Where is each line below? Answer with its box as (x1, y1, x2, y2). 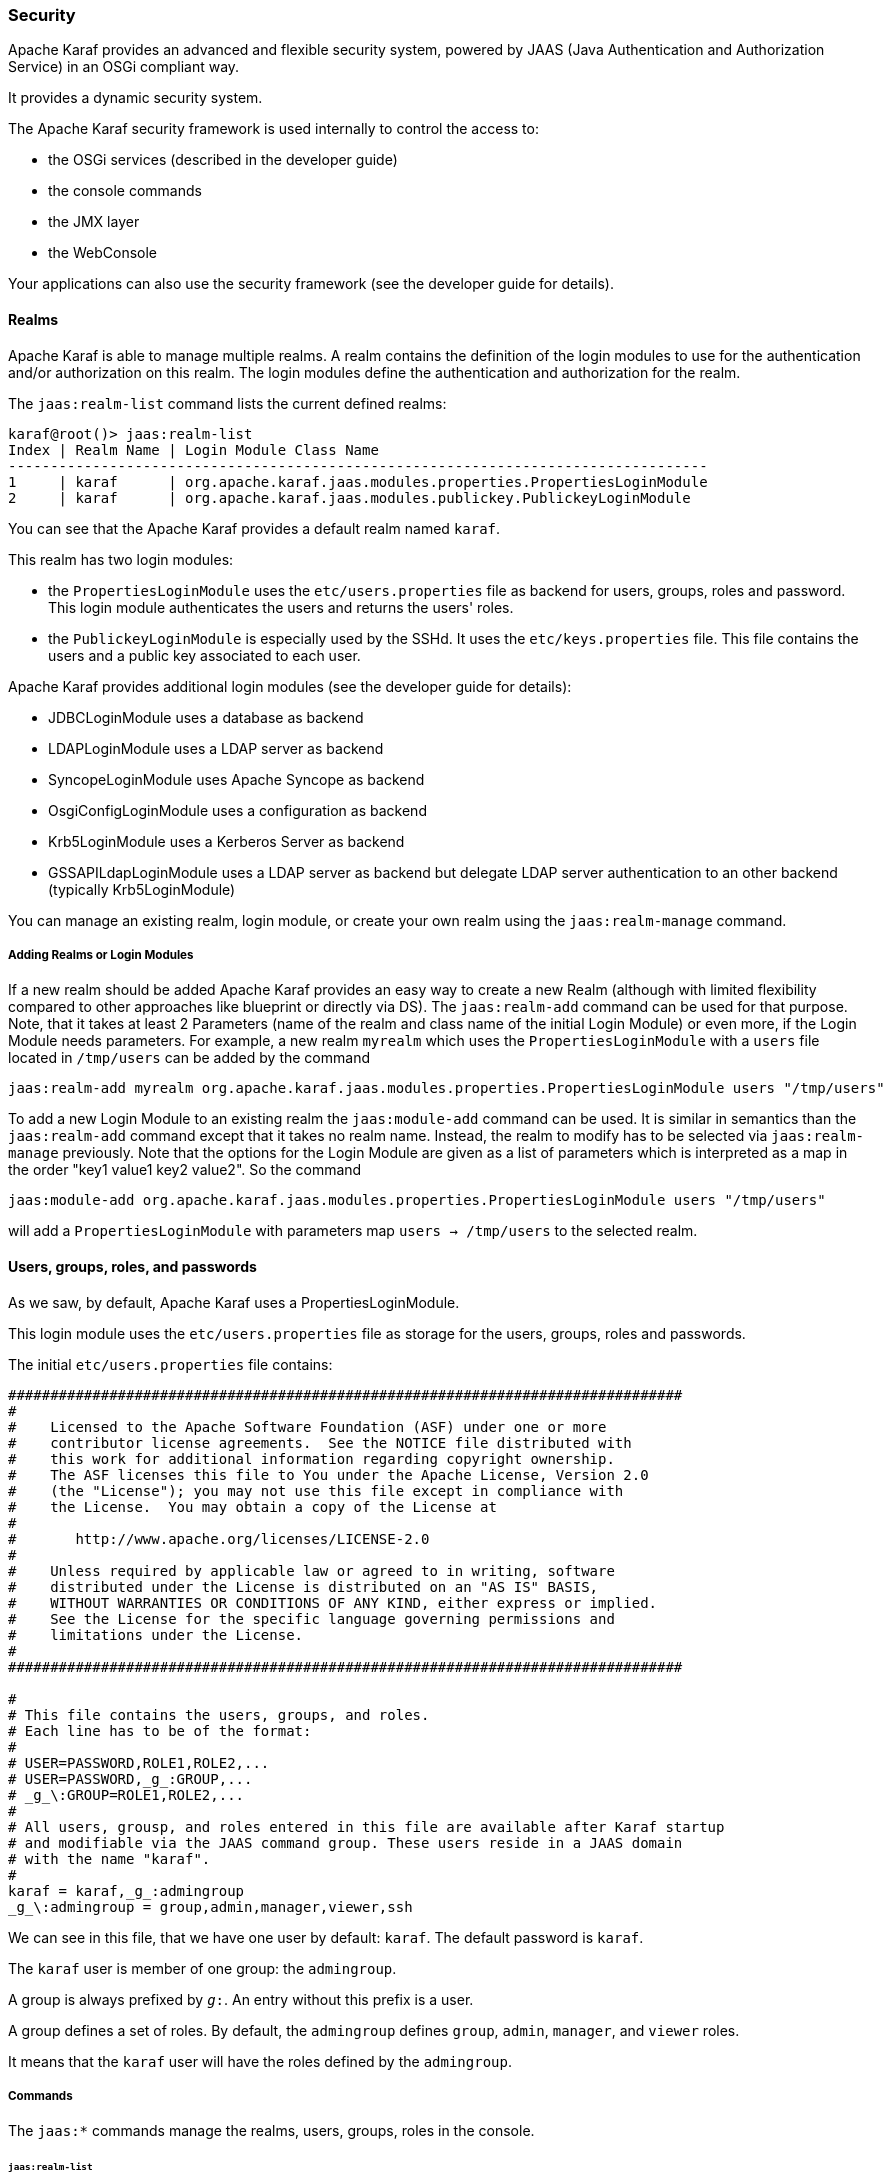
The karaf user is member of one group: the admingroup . (8, 1959, 397, 1977)
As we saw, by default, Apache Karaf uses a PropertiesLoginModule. (8, 1293, 460, 1311)
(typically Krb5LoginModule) (48, 880, 236, 898)
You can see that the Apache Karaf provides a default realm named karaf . (8, 519, 501, 537)
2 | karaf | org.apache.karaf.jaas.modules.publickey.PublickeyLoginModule (8, 489, 691, 506)
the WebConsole (48, 244, 158, 262)
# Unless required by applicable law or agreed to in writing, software (8, 1562, 615, 1579)
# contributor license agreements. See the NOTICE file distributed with (8, 1434, 632, 1451)
